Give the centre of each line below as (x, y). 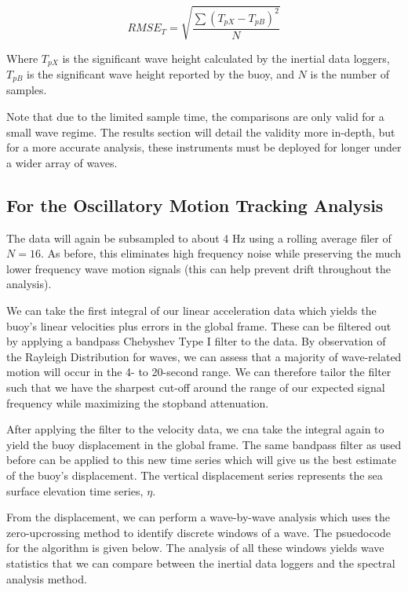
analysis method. (47, 578)
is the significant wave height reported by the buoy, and (160, 74)
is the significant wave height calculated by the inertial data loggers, (226, 58)
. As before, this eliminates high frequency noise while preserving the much (220, 253)
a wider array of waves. (62, 162)
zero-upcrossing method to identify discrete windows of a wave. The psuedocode (199, 532)
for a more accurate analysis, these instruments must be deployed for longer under (204, 147)
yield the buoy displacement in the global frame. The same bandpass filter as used (204, 444)
